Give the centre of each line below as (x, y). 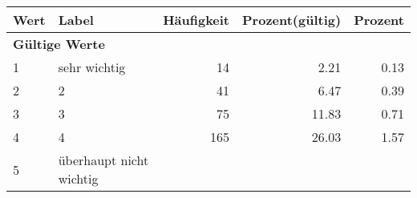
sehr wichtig (92, 67)
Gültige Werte (59, 44)
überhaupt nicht (103, 160)
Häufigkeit (196, 20)
